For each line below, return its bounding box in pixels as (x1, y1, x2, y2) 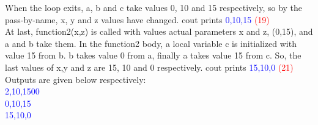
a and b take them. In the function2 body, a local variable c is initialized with (5, 37, 297, 49)
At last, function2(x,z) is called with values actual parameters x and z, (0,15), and (5, 25, 313, 38)
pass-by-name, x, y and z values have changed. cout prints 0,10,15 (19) (5, 13, 270, 26)
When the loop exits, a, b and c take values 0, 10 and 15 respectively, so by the (5, 1, 303, 13)
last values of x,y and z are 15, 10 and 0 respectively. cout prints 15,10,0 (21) (5, 60, 294, 73)
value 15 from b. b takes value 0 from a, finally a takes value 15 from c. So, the (5, 49, 301, 62)
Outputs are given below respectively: (5, 73, 146, 85)
